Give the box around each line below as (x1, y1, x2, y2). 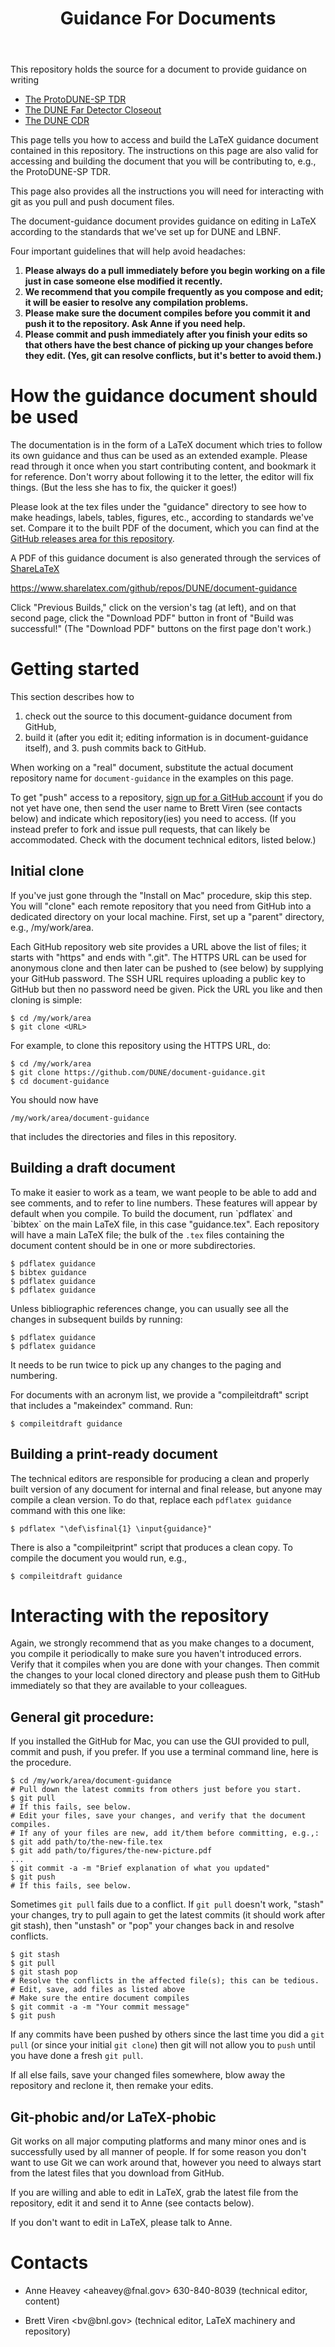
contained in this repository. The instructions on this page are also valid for (10, 145, 319, 157)
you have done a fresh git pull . (10, 2050, 144, 2062)
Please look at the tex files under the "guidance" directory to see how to (10, 501, 307, 513)
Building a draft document (10, 1160, 176, 1177)
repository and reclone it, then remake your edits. (10, 2080, 214, 2092)
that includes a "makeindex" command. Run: (10, 1399, 193, 1411)
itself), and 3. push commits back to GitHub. (24, 742, 207, 754)
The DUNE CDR (24, 115, 90, 127)
